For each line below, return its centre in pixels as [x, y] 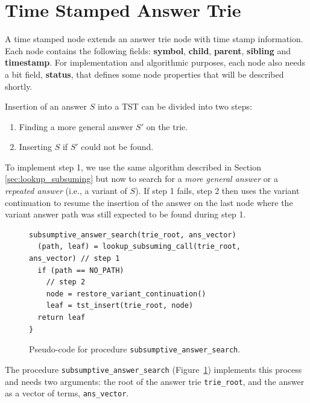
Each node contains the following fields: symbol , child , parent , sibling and [148, 50]
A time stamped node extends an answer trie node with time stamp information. [154, 39]
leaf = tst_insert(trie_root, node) [120, 306]
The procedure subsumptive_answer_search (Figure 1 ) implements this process [153, 369]
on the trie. [167, 126]
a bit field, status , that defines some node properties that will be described [144, 74]
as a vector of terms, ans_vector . [67, 393]
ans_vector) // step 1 [74, 259]
